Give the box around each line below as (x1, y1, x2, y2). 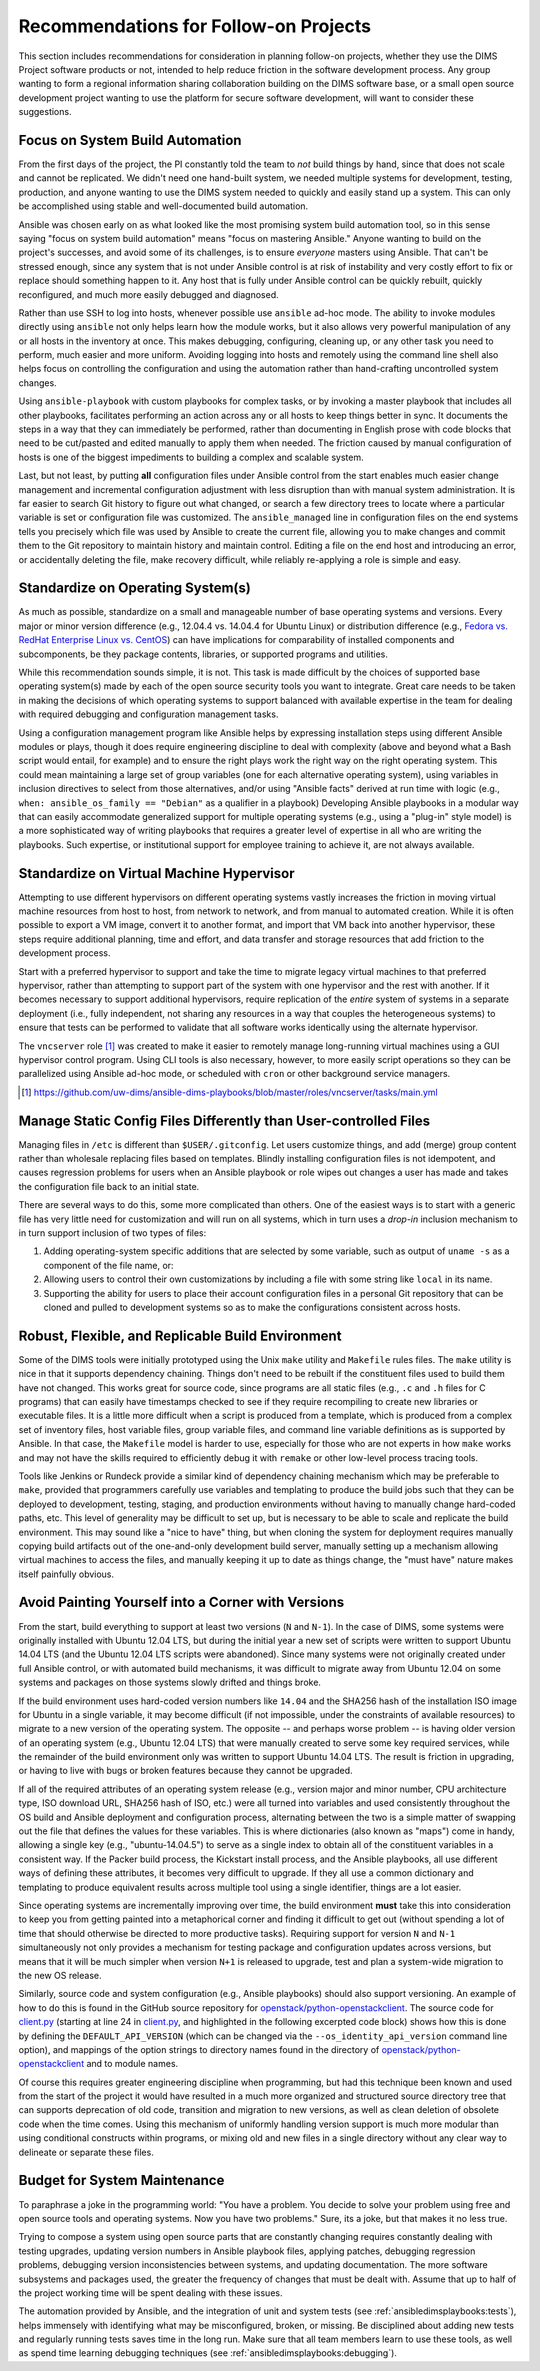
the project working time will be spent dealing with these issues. (18, 2286, 283, 2299)
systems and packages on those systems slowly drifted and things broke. (18, 1676, 322, 1689)
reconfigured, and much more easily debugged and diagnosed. (18, 288, 279, 300)
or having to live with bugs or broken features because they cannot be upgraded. (18, 1765, 353, 1777)
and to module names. (86, 2058, 179, 2070)
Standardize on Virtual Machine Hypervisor (18, 865, 295, 882)
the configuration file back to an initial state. (18, 1180, 200, 1192)
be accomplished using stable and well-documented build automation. (18, 200, 309, 212)
